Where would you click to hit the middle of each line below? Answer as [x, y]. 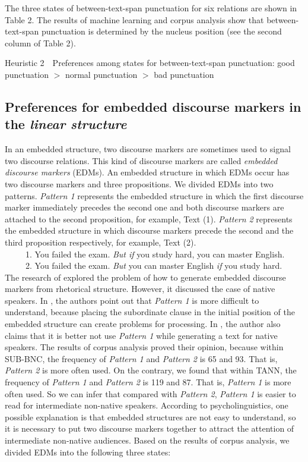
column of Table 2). [40, 43]
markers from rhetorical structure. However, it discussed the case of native [140, 289]
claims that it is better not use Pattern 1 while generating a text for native [141, 335]
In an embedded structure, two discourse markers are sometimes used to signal [148, 149]
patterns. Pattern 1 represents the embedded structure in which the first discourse [154, 195]
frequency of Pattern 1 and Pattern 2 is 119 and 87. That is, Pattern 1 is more [148, 382]
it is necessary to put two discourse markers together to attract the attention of [150, 428]
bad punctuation [184, 74]
